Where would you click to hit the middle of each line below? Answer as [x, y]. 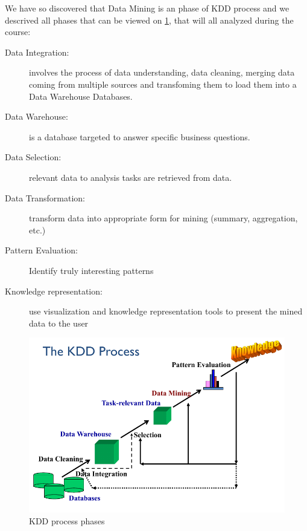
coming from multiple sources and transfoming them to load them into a [163, 84]
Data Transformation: [45, 197]
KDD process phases [67, 520]
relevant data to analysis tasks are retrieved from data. [131, 177]
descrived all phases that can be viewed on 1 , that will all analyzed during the [149, 20]
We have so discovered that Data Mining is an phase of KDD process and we [147, 8]
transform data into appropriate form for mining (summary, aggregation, [163, 218]
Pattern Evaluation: [42, 250]
